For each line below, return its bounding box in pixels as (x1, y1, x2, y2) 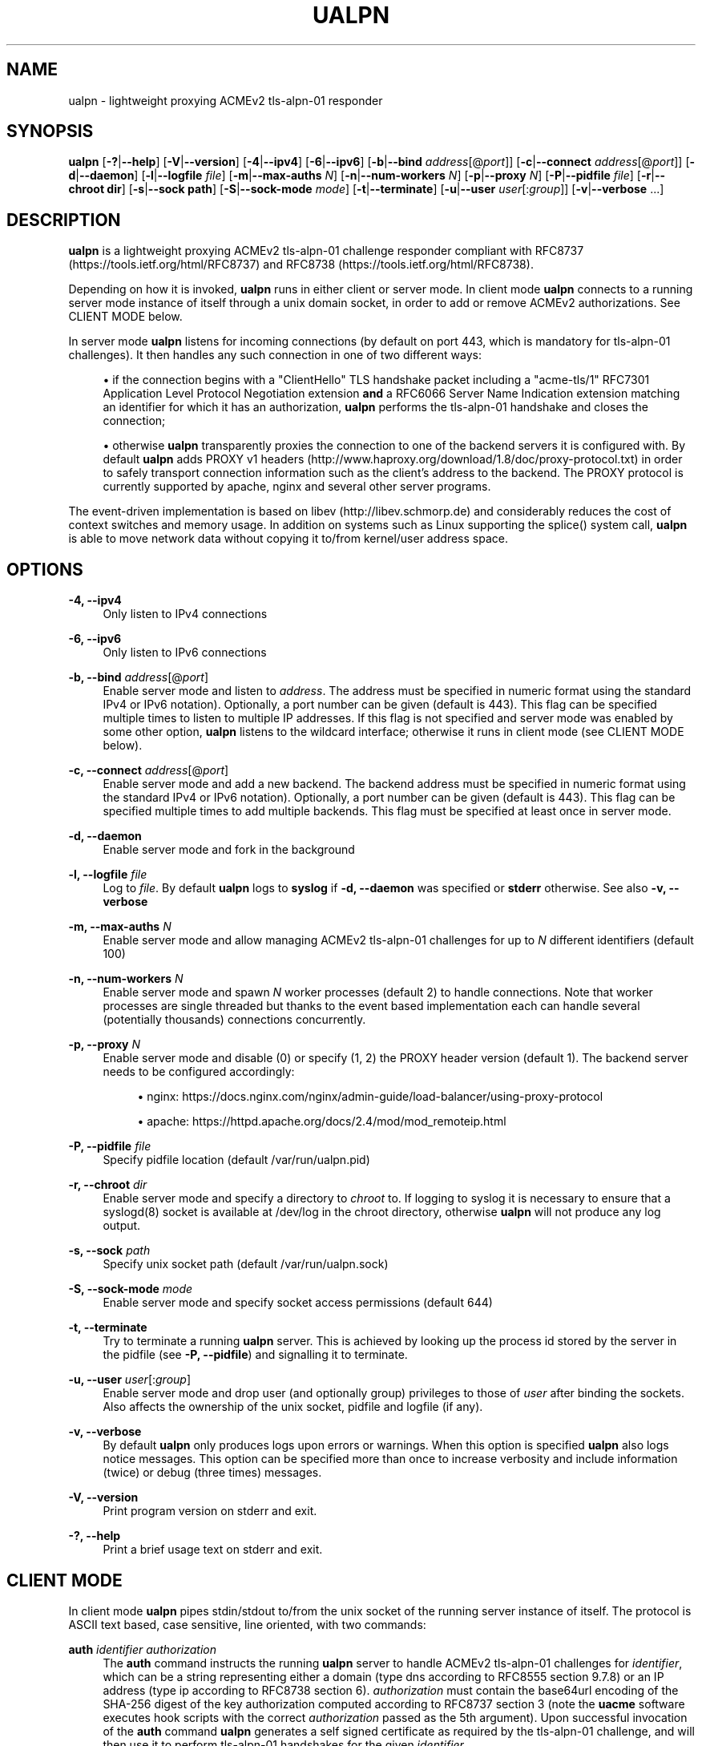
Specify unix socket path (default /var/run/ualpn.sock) (103, 1257, 389, 1271)
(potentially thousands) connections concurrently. (103, 1012, 366, 1027)
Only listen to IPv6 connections (103, 645, 267, 660)
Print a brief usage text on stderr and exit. (103, 1542, 323, 1557)
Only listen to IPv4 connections (103, 607, 268, 621)
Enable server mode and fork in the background (103, 843, 355, 857)
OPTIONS (6, 559, 83, 580)
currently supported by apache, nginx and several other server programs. (103, 479, 491, 494)
